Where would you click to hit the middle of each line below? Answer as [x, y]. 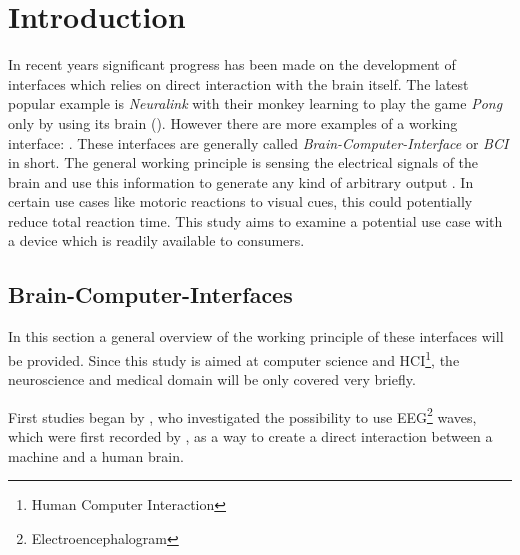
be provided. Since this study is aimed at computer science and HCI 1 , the [234, 358]
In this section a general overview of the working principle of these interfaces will [256, 336]
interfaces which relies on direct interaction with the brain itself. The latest [238, 83]
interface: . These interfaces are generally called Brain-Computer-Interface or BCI [258, 142]
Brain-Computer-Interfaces [150, 294]
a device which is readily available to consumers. [156, 240]
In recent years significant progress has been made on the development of [232, 64]
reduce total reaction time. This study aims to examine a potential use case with [255, 220]
